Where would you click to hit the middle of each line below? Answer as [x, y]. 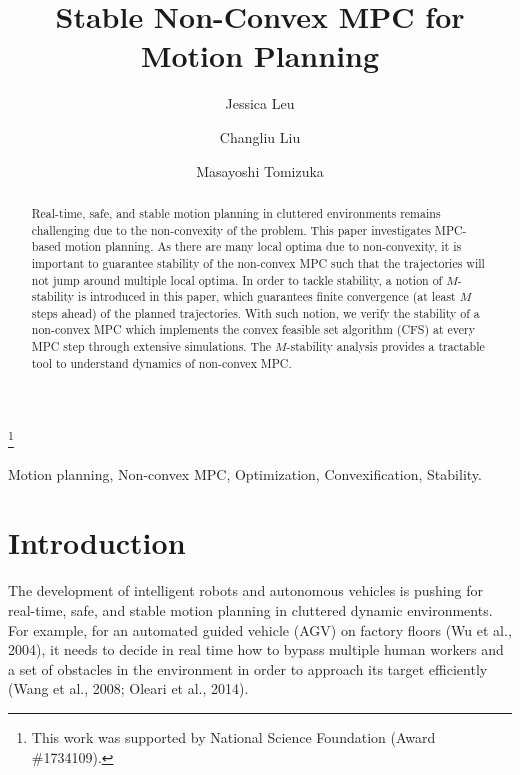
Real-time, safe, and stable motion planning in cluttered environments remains [236, 212]
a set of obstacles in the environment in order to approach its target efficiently [248, 668]
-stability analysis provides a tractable [385, 346]
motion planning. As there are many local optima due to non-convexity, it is [263, 246]
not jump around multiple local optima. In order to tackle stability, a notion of [237, 279]
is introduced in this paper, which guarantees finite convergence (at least [267, 296]
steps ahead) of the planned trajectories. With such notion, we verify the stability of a [255, 312]
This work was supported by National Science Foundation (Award [233, 736]
